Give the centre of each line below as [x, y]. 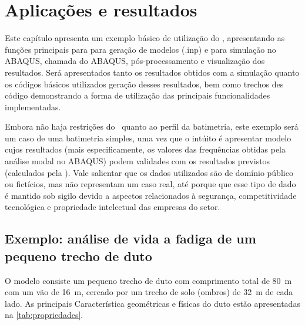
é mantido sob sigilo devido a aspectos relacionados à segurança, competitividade [151, 195]
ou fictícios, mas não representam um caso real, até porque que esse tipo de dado [150, 184]
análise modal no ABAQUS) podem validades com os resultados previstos [138, 161]
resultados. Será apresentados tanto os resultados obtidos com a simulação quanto [152, 72]
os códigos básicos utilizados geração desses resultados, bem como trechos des [144, 84]
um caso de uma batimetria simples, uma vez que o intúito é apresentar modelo [148, 138]
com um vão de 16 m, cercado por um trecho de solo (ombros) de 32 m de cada [149, 292]
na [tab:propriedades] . [44, 315]
